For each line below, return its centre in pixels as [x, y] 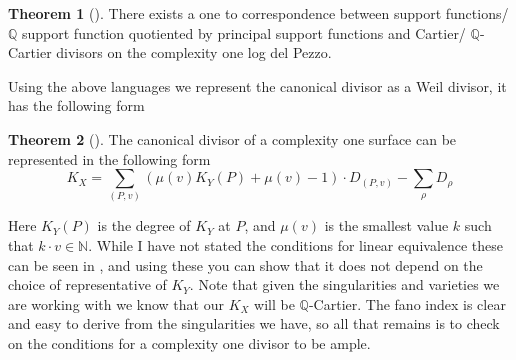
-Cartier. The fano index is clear [407, 303]
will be [274, 303]
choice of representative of [87, 284]
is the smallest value [386, 225]
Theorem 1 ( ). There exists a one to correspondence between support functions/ [258, 13]
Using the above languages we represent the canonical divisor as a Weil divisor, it [257, 85]
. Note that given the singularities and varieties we [344, 284]
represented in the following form [109, 158]
